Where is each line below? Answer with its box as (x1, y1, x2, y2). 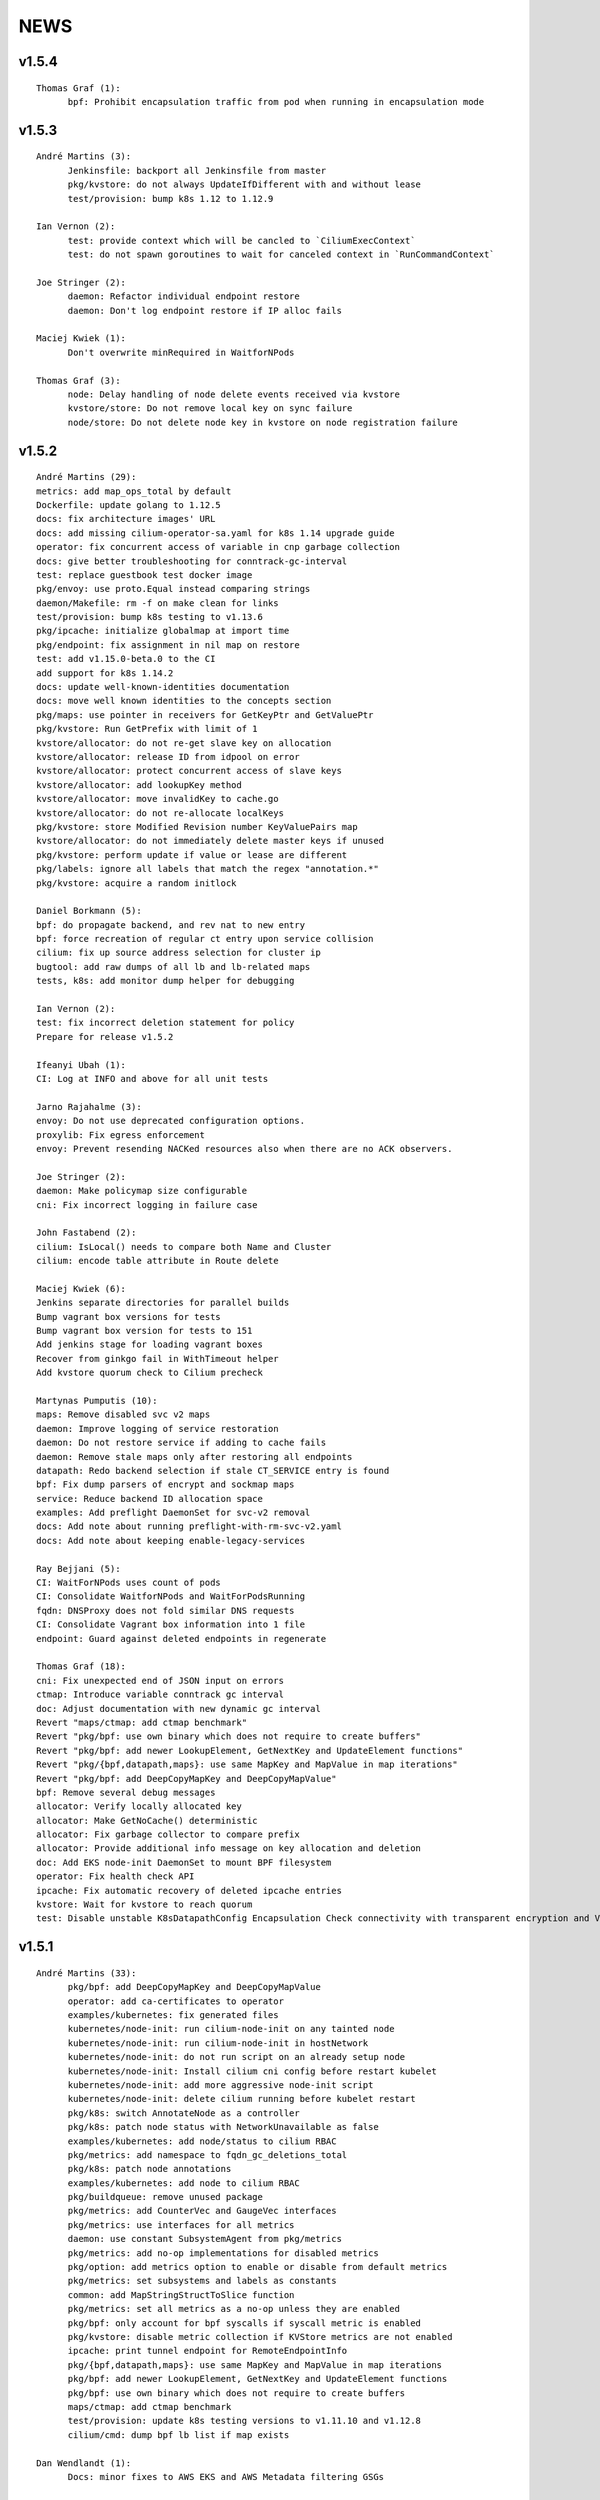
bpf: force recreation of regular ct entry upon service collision (36, 933, 374, 945)
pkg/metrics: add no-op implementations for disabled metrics (67, 2247, 379, 2259)
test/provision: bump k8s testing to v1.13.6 (36, 611, 264, 623)
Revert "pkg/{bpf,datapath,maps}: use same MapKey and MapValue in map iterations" (36, 1759, 459, 1770)
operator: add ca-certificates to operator (67, 1995, 285, 2007)
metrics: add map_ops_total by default (36, 485, 232, 497)
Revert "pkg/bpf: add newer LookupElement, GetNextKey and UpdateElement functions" (36, 1745, 464, 1756)
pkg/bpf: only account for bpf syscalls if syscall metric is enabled (67, 2317, 422, 2329)
